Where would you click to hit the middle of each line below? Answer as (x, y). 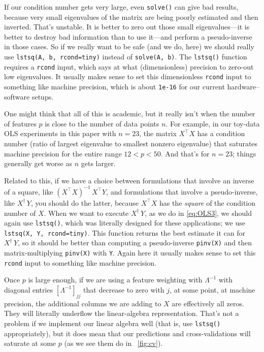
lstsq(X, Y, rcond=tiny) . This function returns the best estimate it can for (125, 232)
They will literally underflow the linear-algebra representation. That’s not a (122, 313)
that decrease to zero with (124, 289)
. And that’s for (185, 153)
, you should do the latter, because (85, 202)
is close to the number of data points (102, 123)
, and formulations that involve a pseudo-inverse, (182, 191)
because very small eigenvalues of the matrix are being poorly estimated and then (131, 17)
